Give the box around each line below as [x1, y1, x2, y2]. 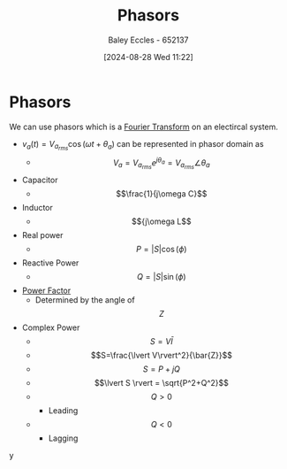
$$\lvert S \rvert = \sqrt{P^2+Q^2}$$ [94, 377, 230, 388]
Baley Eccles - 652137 [108, 35, 189, 45]
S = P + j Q [142, 364, 181, 374]
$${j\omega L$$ [131, 216, 192, 227]
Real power [21, 229, 64, 240]
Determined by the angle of [34, 294, 135, 305]
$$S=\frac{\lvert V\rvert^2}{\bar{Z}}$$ [90, 350, 232, 360]
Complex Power [21, 322, 80, 333]
